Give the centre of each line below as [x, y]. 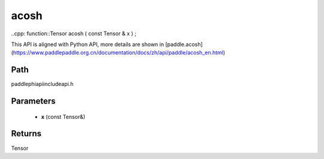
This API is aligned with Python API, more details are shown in [88, 44]
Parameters [33, 101]
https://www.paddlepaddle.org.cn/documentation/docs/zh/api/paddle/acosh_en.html [118, 53]
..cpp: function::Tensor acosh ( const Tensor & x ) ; [74, 33]
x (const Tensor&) [63, 117]
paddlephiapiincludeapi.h [42, 84]
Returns [26, 134]
